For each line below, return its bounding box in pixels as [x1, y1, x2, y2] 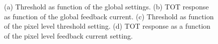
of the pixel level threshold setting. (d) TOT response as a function [4, 21, 210, 31]
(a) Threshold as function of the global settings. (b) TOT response [4, 1, 209, 11]
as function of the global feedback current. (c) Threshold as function [4, 11, 214, 21]
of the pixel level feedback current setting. [4, 30, 133, 41]
